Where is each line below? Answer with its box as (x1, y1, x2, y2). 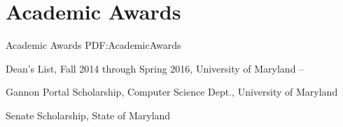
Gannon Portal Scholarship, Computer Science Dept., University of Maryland (6, 84, 338, 99)
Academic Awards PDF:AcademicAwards (6, 38, 181, 52)
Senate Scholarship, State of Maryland (6, 107, 171, 122)
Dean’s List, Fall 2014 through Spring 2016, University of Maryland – (6, 61, 304, 75)
